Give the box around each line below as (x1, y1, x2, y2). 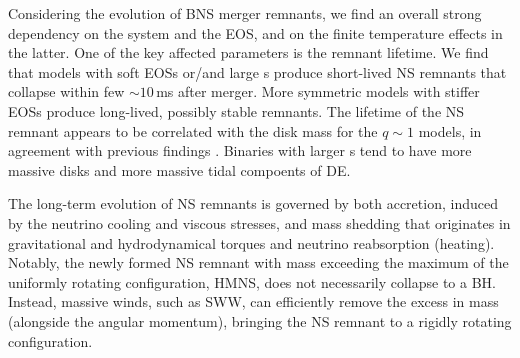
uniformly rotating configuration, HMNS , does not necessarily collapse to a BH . (8, 271, 497, 292)
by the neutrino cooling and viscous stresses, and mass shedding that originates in (8, 212, 511, 233)
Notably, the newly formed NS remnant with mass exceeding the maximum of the (8, 252, 509, 273)
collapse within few (8, 81, 125, 102)
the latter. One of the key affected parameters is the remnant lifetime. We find (8, 42, 489, 63)
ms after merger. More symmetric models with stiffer (156, 81, 480, 102)
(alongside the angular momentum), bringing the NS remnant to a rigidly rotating (8, 310, 512, 331)
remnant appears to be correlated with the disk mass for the (8, 120, 378, 141)
